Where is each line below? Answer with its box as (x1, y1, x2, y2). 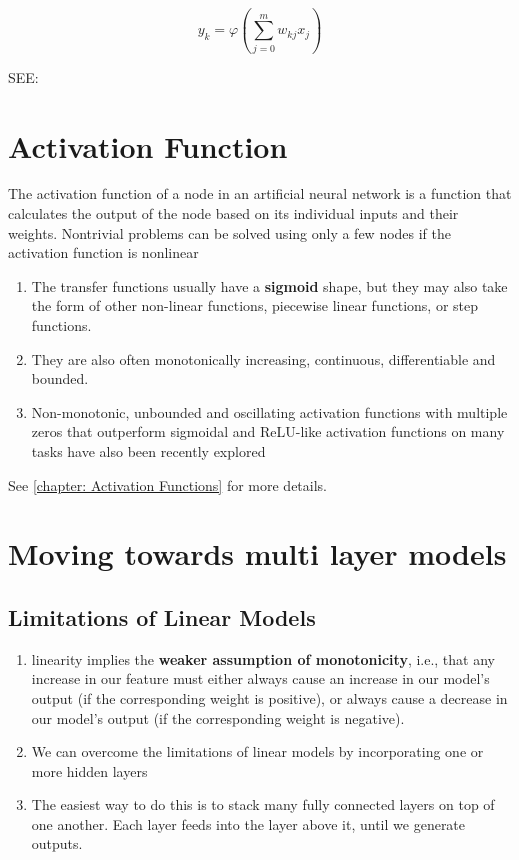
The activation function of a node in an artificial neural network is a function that (8, 183, 512, 204)
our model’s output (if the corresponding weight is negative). (31, 707, 405, 728)
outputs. (31, 833, 83, 854)
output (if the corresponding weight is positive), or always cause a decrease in (31, 687, 508, 708)
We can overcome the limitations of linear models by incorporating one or (31, 741, 484, 762)
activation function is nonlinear (8, 242, 199, 263)
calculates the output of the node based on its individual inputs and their (8, 203, 459, 224)
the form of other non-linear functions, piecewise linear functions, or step (31, 295, 478, 316)
